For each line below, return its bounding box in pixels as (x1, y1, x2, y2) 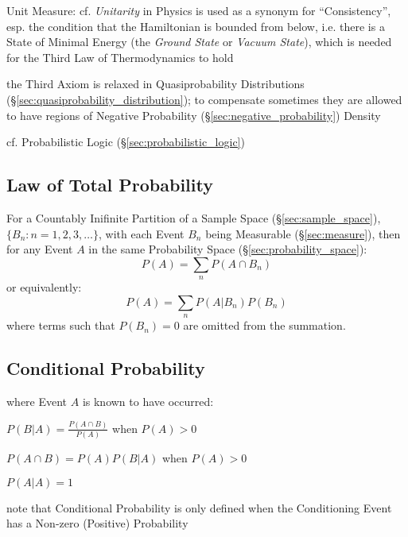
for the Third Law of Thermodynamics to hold (6, 48, 234, 65)
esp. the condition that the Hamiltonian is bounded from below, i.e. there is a (6, 17, 385, 34)
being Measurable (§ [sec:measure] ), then (205, 225, 401, 241)
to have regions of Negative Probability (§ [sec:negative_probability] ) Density (6, 106, 381, 123)
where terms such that (6, 317, 115, 334)
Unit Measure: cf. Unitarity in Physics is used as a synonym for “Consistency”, (6, 2, 391, 18)
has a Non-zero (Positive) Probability (6, 515, 188, 531)
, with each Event (99, 225, 185, 241)
